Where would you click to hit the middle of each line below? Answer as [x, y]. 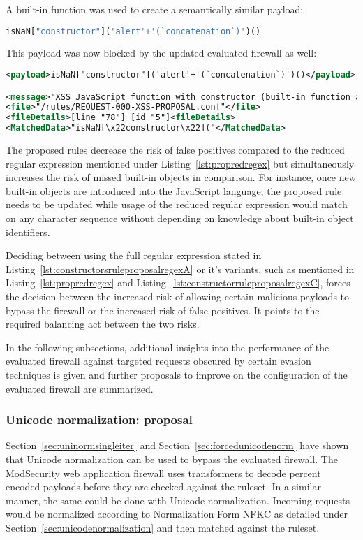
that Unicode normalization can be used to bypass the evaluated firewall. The [172, 459]
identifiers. [28, 232]
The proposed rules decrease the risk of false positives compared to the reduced [175, 150]
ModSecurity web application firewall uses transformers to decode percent [163, 473]
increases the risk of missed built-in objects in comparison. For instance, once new [181, 177]
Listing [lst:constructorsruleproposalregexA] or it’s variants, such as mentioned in [180, 269]
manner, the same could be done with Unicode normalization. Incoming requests [178, 500]
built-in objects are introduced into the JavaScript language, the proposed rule [174, 190]
